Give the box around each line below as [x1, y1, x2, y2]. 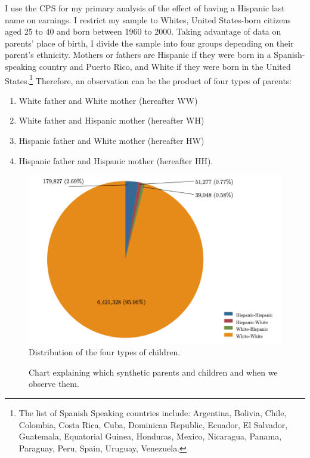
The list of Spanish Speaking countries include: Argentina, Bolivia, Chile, [18, 406, 287, 419]
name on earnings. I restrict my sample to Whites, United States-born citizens [5, 13, 291, 26]
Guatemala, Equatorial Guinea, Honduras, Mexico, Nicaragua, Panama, [18, 430, 282, 442]
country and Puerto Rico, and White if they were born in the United [39, 60, 291, 72]
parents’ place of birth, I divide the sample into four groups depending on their [5, 36, 294, 49]
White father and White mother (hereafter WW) [18, 94, 198, 106]
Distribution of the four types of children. [29, 346, 181, 358]
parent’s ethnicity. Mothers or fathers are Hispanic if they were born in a [5, 48, 271, 61]
